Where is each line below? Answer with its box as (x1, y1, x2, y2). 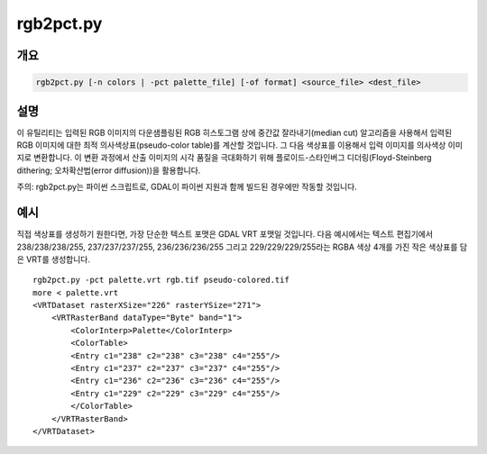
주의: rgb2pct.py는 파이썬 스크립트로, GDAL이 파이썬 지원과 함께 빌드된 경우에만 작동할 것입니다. (16, 181, 358, 193)
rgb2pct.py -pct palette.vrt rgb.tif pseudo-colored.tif (32, 275, 290, 286)
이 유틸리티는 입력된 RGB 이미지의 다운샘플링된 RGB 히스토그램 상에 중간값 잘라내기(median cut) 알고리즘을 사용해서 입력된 (16, 127, 453, 138)
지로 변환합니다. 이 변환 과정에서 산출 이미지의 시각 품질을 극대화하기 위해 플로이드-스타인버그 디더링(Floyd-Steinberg (16, 152, 432, 163)
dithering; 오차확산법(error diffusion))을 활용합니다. (16, 165, 201, 176)
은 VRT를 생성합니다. (16, 253, 90, 265)
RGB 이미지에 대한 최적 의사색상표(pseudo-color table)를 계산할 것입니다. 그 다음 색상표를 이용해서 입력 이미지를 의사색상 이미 (16, 140, 464, 150)
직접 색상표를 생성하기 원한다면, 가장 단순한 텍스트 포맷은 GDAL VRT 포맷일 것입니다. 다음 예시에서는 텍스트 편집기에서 (16, 229, 433, 240)
